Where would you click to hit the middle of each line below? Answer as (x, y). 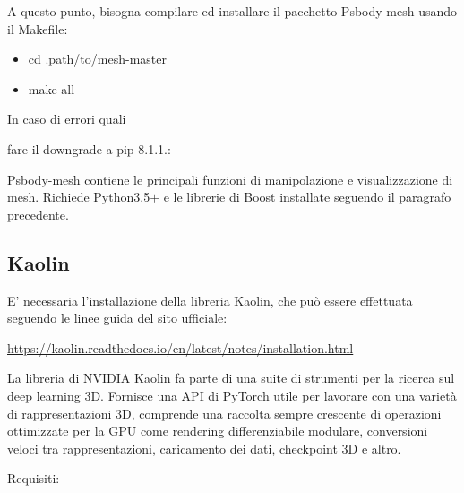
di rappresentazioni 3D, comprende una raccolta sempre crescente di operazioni (224, 413)
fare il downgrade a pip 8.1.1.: (89, 148)
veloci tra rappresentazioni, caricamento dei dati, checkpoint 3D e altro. (204, 448)
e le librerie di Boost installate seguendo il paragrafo (307, 197)
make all (52, 88)
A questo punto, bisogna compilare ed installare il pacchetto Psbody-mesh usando (232, 11)
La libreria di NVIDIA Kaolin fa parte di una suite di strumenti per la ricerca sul (231, 378)
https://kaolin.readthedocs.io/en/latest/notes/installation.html (180, 347)
